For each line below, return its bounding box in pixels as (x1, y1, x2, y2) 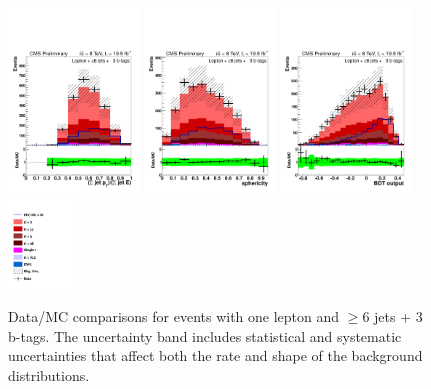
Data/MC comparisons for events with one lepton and (8, 306, 340, 327)
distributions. (8, 364, 90, 385)
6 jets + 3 (362, 306, 423, 327)
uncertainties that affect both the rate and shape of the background (8, 345, 423, 366)
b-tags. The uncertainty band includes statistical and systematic (8, 325, 402, 346)
